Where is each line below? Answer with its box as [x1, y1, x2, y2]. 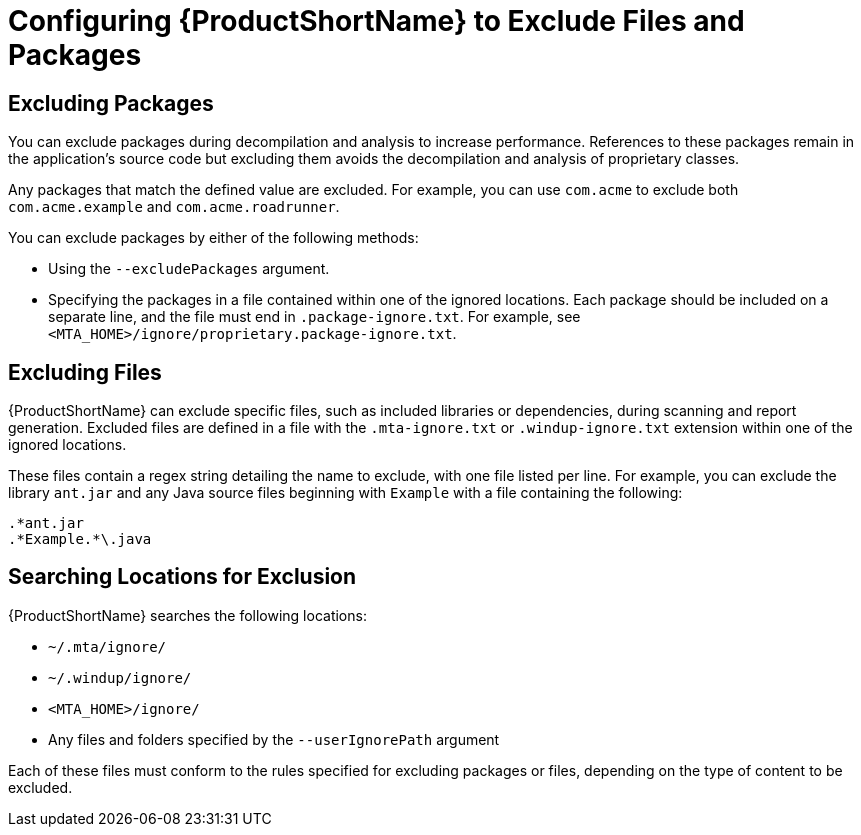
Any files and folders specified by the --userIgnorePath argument [48, 730, 500, 748]
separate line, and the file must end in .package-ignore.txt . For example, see [48, 308, 581, 326]
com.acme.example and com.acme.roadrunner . [8, 198, 340, 216]
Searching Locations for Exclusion [8, 564, 357, 590]
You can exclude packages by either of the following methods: [8, 229, 419, 247]
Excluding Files [8, 359, 162, 385]
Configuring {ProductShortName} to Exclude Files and [8, 4, 745, 38]
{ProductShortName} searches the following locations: [8, 606, 367, 624]
